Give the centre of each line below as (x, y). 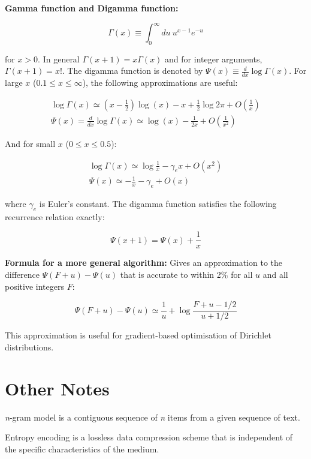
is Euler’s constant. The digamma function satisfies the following (158, 203)
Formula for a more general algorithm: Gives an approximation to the (144, 262)
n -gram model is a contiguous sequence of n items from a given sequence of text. (153, 417)
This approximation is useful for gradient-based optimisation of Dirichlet (138, 335)
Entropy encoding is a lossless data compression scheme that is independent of (149, 437)
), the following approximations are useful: (160, 82)
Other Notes (57, 388)
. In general (59, 58)
